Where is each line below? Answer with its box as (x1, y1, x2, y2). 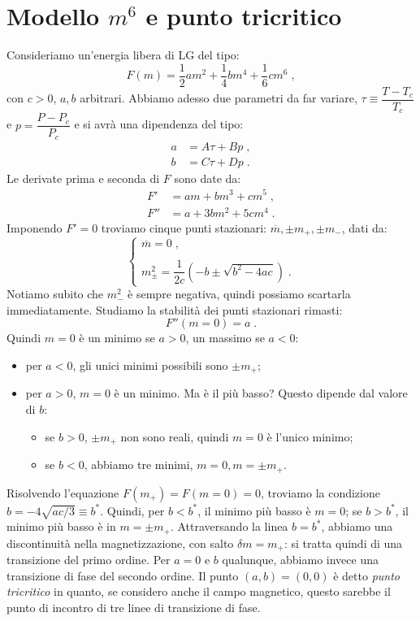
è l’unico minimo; (266, 428, 353, 445)
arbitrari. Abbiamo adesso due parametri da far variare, (80, 89, 357, 106)
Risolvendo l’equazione (6, 484, 119, 501)
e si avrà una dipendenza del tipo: (74, 115, 244, 132)
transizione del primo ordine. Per (6, 551, 171, 568)
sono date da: (174, 169, 241, 186)
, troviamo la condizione (260, 484, 380, 501)
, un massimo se (185, 329, 265, 346)
